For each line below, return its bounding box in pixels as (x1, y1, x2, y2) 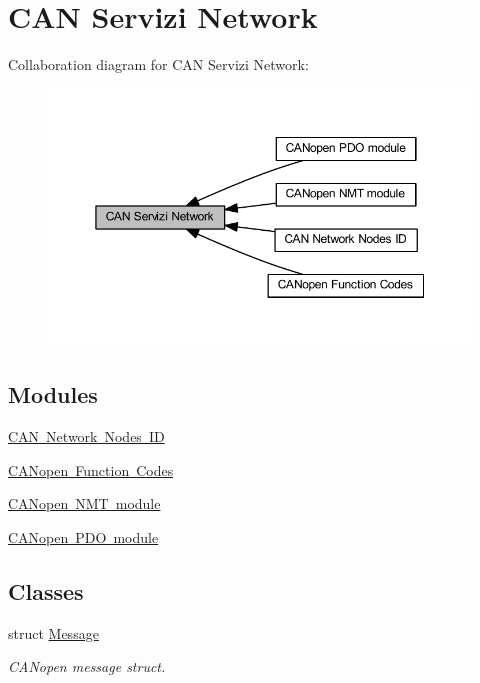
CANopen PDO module (8, 526, 159, 547)
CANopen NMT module (8, 493, 161, 514)
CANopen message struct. (8, 656, 166, 677)
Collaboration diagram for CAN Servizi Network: (8, 54, 309, 75)
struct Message (8, 622, 99, 643)
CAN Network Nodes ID (8, 426, 165, 447)
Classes (8, 575, 84, 606)
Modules (8, 379, 98, 410)
